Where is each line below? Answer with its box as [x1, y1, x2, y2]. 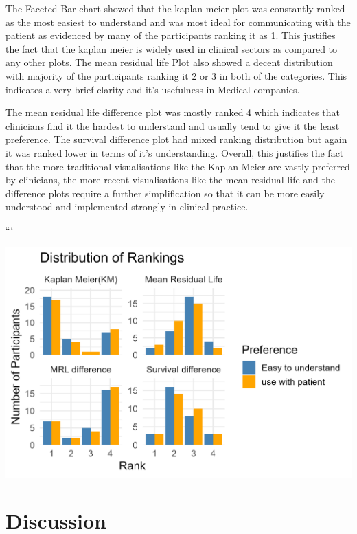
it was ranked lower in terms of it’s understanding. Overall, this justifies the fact [5, 145, 344, 159]
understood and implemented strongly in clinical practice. [5, 199, 249, 214]
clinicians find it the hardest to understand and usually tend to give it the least [5, 118, 340, 133]
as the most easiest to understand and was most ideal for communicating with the [5, 14, 351, 29]
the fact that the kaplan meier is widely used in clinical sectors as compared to [5, 41, 338, 56]
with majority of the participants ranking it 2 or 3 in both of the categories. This [5, 68, 347, 82]
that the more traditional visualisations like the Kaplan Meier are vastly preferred [5, 159, 350, 173]
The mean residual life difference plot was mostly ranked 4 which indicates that [5, 105, 340, 120]
